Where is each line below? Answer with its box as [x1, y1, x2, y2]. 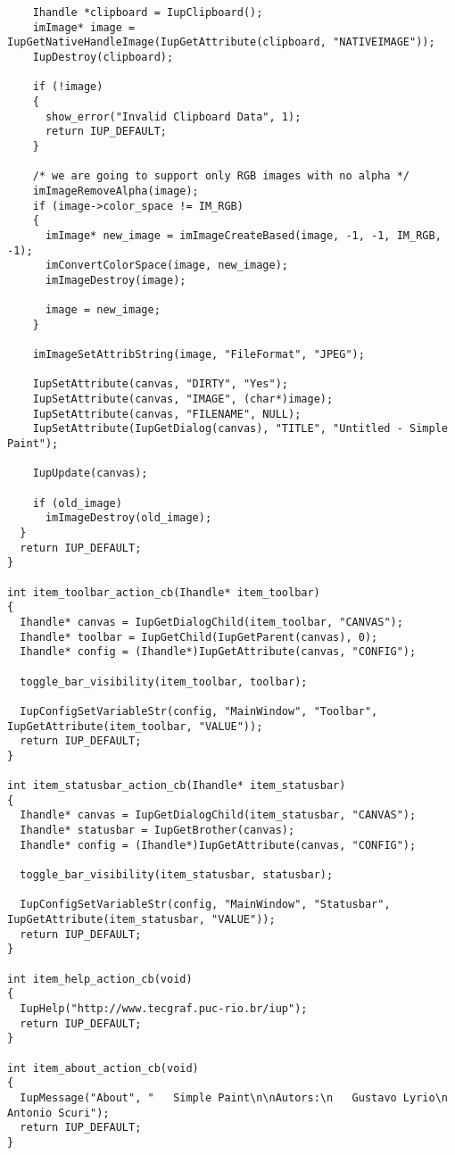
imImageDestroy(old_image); [45, 511, 212, 525]
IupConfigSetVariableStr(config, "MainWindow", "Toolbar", [20, 704, 378, 718]
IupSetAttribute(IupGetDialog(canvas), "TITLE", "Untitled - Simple [32, 422, 448, 436]
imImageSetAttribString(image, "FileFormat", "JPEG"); [32, 348, 365, 361]
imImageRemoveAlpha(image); [32, 184, 199, 197]
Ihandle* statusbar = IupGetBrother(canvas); [20, 824, 295, 837]
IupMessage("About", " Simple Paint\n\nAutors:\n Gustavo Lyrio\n [20, 1091, 448, 1104]
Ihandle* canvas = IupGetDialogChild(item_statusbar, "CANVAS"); [20, 809, 417, 822]
